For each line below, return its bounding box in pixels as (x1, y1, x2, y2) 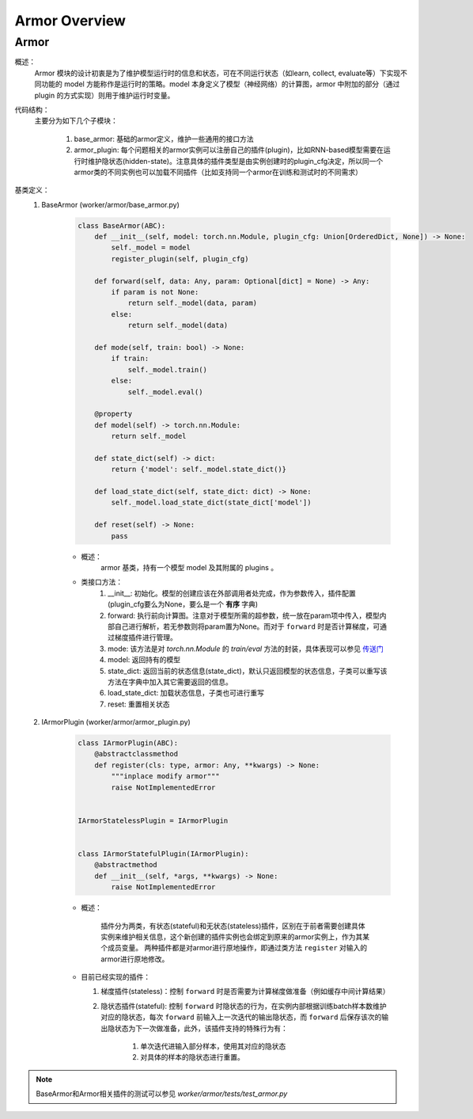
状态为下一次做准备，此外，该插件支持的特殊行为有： (114, 1023, 288, 1033)
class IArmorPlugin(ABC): (78, 739, 178, 748)
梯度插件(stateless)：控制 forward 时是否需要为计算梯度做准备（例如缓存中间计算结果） (100, 987, 390, 996)
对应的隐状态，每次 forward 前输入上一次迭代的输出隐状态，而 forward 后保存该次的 (100, 1012, 382, 1022)
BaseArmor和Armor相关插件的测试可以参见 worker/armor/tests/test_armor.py (36, 1089, 288, 1098)
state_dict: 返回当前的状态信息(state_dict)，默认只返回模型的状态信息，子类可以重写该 (108, 666, 388, 676)
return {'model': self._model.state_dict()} (111, 465, 287, 474)
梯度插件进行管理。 (114, 633, 177, 642)
